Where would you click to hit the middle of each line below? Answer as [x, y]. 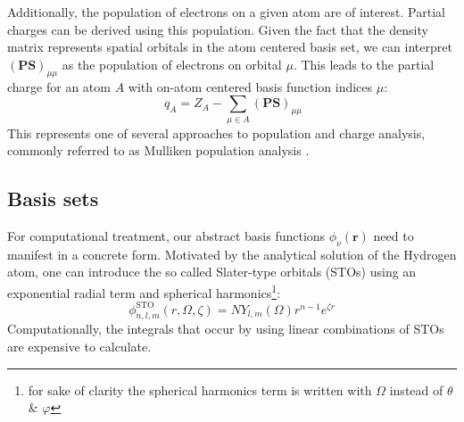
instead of [416, 389]
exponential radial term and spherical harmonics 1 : [144, 291]
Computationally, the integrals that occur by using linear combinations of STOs [226, 329]
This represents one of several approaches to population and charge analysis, [216, 132]
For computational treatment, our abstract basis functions [166, 235]
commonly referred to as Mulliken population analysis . [158, 150]
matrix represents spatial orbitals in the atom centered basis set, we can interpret [230, 47]
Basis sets [53, 199]
